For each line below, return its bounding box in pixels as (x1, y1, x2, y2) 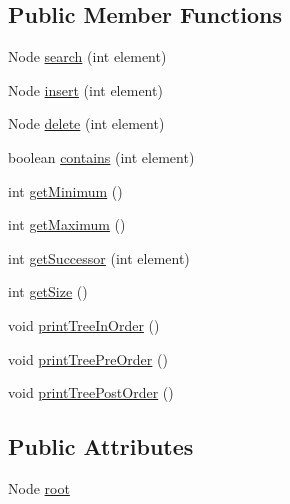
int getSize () (8, 281, 88, 302)
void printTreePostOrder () (8, 382, 174, 403)
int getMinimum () (8, 180, 123, 201)
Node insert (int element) (8, 79, 163, 100)
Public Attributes (8, 431, 194, 462)
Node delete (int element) (8, 113, 165, 134)
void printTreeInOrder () (8, 314, 160, 335)
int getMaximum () (8, 214, 126, 235)
